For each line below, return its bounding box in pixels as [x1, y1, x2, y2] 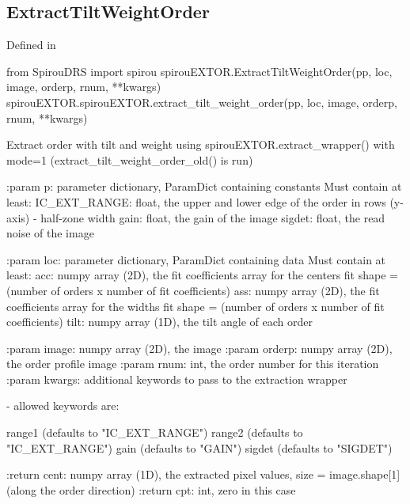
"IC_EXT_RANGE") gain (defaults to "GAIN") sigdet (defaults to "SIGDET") [6, 439, 393, 456]
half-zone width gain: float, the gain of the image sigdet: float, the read [40, 209, 385, 225]
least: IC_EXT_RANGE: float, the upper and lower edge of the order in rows [6, 193, 386, 210]
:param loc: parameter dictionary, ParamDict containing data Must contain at [6, 251, 386, 267]
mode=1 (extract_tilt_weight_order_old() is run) [6, 151, 253, 168]
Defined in [6, 36, 56, 53]
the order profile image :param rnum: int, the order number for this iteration [6, 355, 379, 372]
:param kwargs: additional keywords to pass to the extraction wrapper [6, 370, 347, 387]
